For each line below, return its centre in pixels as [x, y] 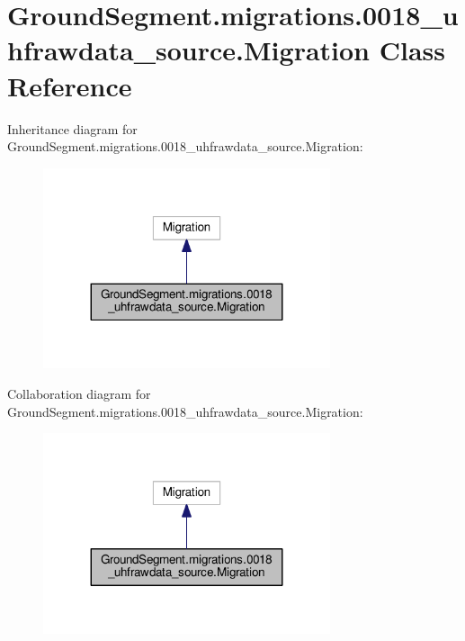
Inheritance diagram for [72, 128]
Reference [70, 85]
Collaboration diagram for [79, 393]
